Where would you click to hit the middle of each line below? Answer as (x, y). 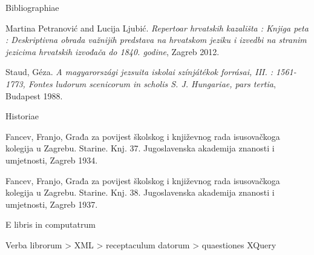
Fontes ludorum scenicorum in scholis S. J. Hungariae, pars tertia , (152, 83)
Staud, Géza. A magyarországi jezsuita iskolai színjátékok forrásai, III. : (139, 72)
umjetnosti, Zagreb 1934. (52, 160)
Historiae (22, 116)
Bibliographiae (32, 7)
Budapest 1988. (34, 95)
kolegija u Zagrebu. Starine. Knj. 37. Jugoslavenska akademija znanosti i (140, 148)
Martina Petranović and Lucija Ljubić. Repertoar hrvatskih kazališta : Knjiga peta (157, 28)
